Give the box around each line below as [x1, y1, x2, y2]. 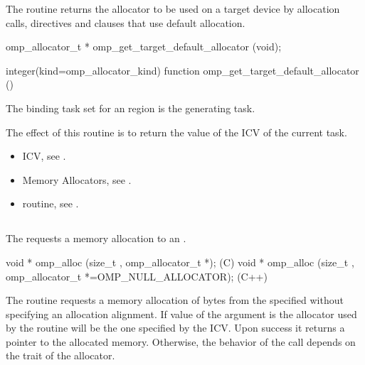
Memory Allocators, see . [22, 172, 132, 187]
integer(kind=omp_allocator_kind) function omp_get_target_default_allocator [6, 62, 359, 77]
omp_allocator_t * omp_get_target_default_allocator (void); [6, 39, 282, 54]
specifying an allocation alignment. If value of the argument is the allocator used [6, 306, 357, 321]
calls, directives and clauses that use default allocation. [6, 15, 245, 30]
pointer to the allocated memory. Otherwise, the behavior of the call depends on [6, 334, 356, 349]
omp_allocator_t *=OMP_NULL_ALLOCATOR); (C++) [6, 268, 268, 283]
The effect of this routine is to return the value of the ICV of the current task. [6, 124, 347, 139]
